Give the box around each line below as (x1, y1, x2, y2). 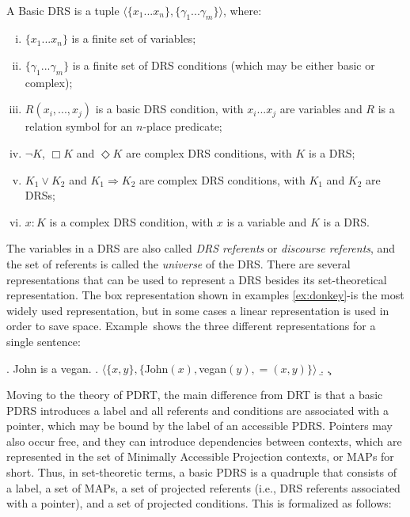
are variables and (279, 101, 363, 117)
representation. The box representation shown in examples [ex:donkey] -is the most (6, 287, 404, 303)
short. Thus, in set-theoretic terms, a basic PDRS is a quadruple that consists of (6, 464, 397, 481)
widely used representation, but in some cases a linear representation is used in (6, 302, 389, 318)
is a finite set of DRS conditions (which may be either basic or (72, 56, 375, 73)
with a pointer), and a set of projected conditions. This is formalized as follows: (6, 495, 392, 511)
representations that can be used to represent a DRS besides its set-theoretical (6, 271, 387, 287)
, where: (222, 2, 262, 18)
